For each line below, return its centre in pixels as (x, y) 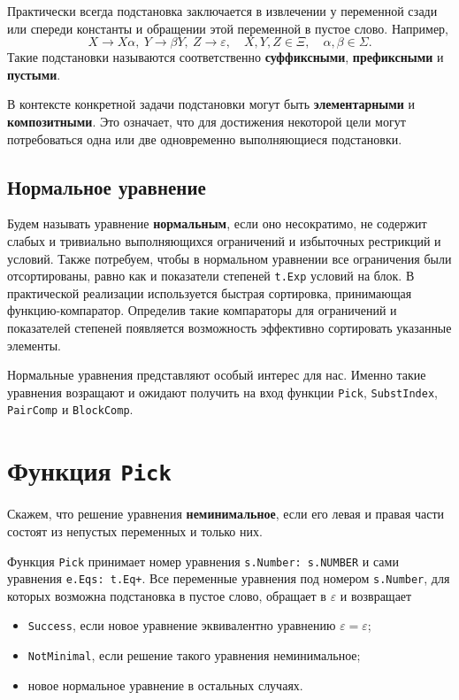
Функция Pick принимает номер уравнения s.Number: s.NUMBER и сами (203, 561)
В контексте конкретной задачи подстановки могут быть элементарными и (211, 104)
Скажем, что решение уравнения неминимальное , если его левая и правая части (226, 514)
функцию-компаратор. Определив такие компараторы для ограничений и (202, 310)
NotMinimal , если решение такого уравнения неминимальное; (194, 655)
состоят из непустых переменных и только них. (135, 531)
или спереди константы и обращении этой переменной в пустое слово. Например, (228, 28)
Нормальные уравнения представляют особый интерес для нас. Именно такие (217, 375)
